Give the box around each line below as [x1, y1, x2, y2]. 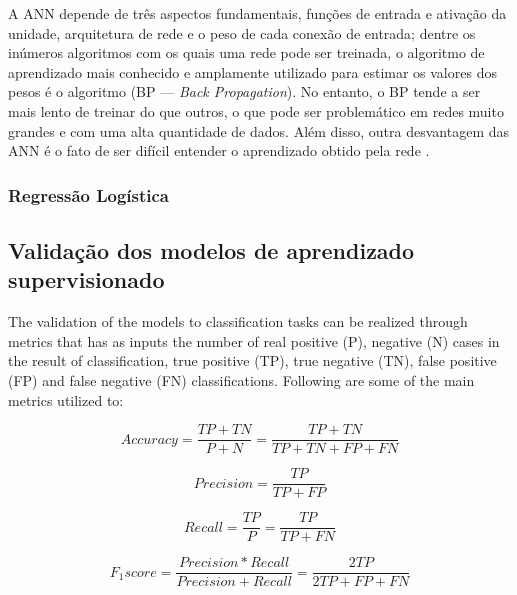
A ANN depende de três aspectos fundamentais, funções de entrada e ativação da [8, 3, 507, 23]
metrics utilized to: [8, 389, 124, 410]
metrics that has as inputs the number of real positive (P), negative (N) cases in [8, 330, 500, 351]
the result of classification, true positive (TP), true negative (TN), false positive [8, 350, 497, 371]
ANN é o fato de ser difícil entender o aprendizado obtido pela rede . [8, 140, 430, 161]
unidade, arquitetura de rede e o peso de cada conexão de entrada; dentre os [8, 22, 476, 43]
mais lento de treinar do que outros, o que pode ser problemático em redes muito [8, 100, 504, 121]
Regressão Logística [8, 182, 170, 207]
